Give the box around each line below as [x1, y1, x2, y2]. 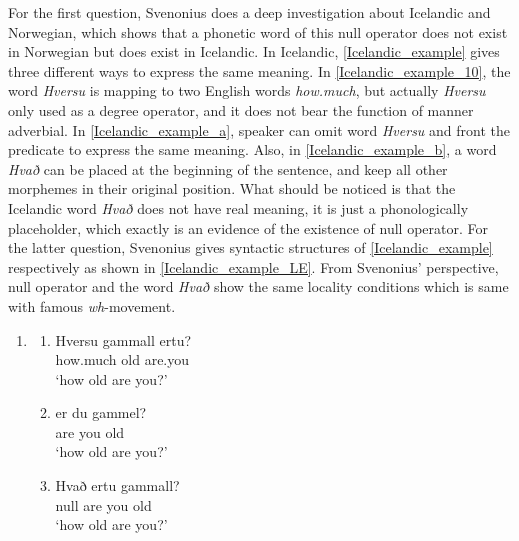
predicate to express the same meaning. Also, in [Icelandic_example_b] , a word [8, 139, 497, 160]
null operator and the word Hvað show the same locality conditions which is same [8, 276, 509, 297]
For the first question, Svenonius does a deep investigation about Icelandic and [8, 2, 491, 22]
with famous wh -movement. [8, 295, 176, 316]
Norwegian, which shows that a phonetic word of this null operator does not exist [8, 21, 508, 42]
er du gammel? [55, 402, 147, 423]
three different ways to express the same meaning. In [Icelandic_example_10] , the [8, 60, 511, 81]
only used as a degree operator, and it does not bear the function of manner [8, 99, 474, 120]
